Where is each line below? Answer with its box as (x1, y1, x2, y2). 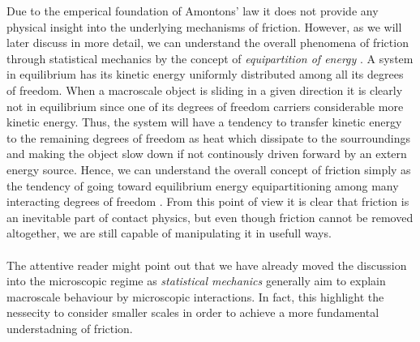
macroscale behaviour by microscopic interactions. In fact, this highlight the (6, 288, 384, 305)
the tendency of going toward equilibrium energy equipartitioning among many (6, 177, 399, 194)
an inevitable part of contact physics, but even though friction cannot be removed (6, 208, 414, 225)
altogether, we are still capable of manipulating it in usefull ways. (6, 224, 332, 242)
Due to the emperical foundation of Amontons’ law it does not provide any (6, 2, 379, 19)
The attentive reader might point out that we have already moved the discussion (6, 256, 407, 273)
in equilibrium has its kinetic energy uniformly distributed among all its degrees (6, 66, 404, 83)
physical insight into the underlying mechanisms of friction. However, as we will (6, 18, 402, 35)
